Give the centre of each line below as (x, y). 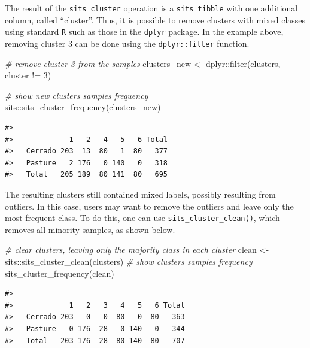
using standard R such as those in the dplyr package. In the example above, (144, 31)
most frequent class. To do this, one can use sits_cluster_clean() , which (142, 218)
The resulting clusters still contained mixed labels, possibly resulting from (140, 194)
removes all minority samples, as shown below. (90, 229)
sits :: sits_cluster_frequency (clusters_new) (83, 107)
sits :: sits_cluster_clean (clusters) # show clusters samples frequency (129, 261)
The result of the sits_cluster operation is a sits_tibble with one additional (151, 8)
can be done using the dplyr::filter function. (162, 43)
